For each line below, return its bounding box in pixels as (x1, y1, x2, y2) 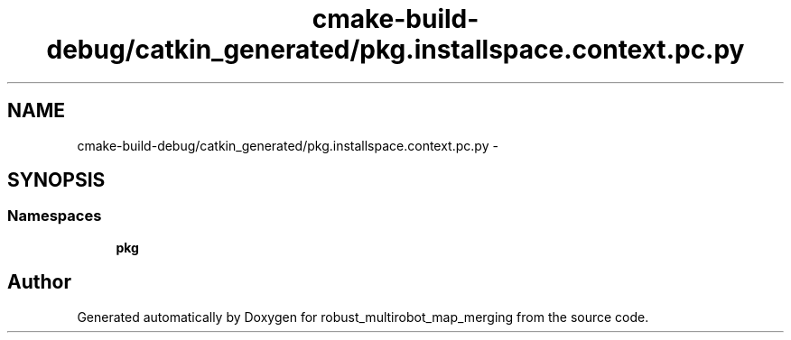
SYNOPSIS (7, 169, 106, 192)
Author (7, 271, 71, 294)
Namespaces (7, 207, 102, 225)
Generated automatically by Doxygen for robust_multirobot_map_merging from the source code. (77, 308, 649, 325)
